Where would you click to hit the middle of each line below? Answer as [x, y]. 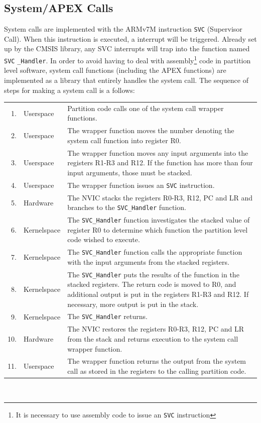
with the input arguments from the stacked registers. [148, 261]
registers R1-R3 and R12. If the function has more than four [160, 163]
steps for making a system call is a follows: [70, 90]
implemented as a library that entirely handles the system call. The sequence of [126, 80]
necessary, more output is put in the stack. [133, 304]
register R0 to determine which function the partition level [158, 229]
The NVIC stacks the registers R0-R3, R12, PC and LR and [160, 197]
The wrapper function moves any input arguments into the [158, 152]
